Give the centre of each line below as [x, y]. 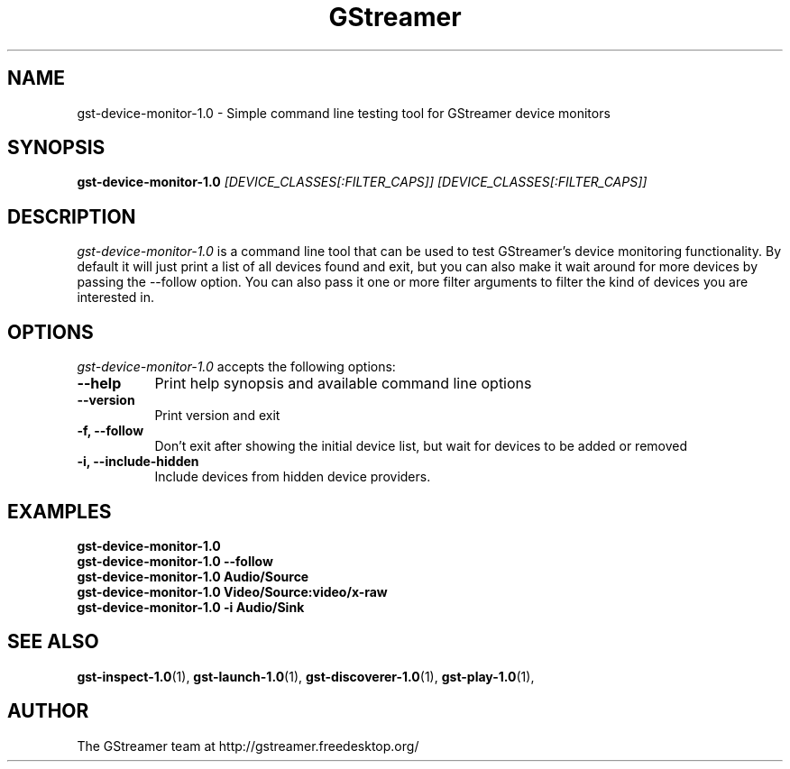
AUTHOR [48, 711]
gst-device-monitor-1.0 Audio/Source [193, 576]
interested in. [116, 298]
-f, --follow [110, 431]
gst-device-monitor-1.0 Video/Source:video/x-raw [232, 591]
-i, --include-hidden [138, 462]
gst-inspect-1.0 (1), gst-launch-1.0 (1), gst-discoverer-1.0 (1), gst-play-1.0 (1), [306, 676]
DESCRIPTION [72, 216]
